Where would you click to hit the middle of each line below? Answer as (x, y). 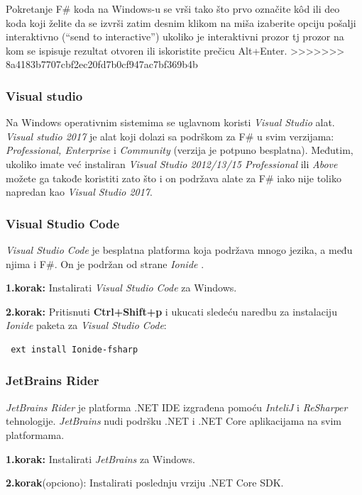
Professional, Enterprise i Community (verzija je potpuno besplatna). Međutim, (180, 150)
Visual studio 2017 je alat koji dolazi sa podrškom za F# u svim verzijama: (170, 136)
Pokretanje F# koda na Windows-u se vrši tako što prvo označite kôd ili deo (173, 9)
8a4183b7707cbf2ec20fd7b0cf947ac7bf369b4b (102, 64)
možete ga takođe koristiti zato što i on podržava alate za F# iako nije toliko (174, 178)
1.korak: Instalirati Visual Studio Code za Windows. (121, 288)
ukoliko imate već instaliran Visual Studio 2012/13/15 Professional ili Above (172, 163)
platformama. (35, 434)
